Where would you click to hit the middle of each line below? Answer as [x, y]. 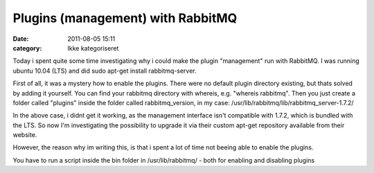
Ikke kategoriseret [93, 48]
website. [25, 135]
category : [27, 48]
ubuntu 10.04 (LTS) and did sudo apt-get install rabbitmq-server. [105, 71]
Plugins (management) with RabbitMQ [125, 18]
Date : [21, 39]
